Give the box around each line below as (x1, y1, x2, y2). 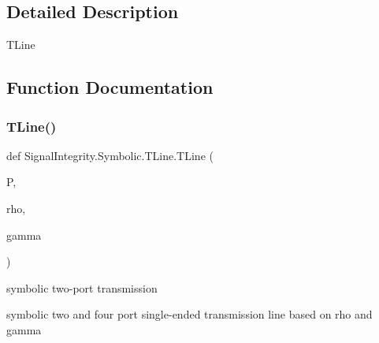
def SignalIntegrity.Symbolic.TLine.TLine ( (6, 147, 214, 163)
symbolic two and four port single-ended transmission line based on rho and (6, 306, 373, 322)
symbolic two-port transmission (6, 279, 158, 296)
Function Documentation (6, 75, 214, 99)
